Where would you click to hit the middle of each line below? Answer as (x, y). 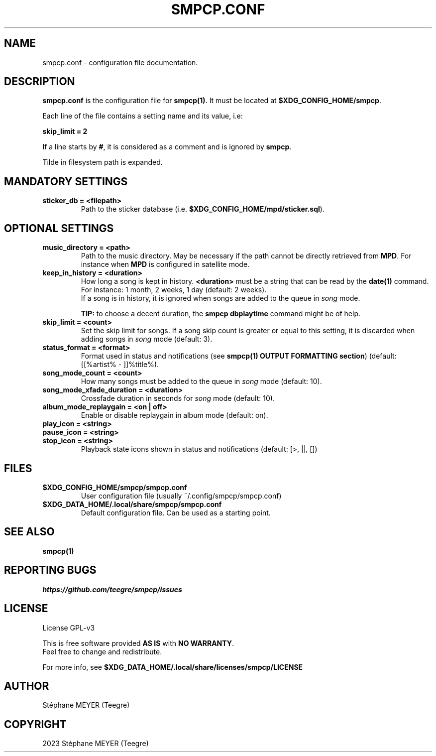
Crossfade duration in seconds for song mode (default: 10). (178, 398)
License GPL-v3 (69, 628)
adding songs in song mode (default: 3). (147, 339)
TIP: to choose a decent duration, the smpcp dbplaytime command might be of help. (220, 314)
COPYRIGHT (35, 724)
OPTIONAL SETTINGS (59, 228)
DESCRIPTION (40, 82)
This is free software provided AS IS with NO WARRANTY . (138, 643)
